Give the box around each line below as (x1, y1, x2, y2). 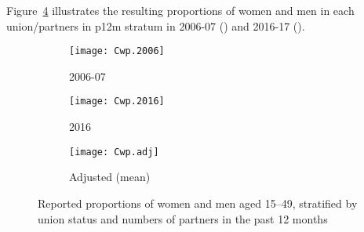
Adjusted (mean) (69, 169, 151, 185)
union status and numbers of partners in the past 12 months (38, 210, 328, 227)
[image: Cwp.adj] (69, 146, 159, 158)
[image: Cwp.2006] (69, 45, 165, 57)
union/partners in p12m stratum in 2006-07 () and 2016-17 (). (6, 17, 305, 34)
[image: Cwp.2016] (69, 96, 165, 107)
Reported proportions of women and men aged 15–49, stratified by (38, 194, 358, 211)
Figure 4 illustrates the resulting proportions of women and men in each (6, 2, 355, 18)
